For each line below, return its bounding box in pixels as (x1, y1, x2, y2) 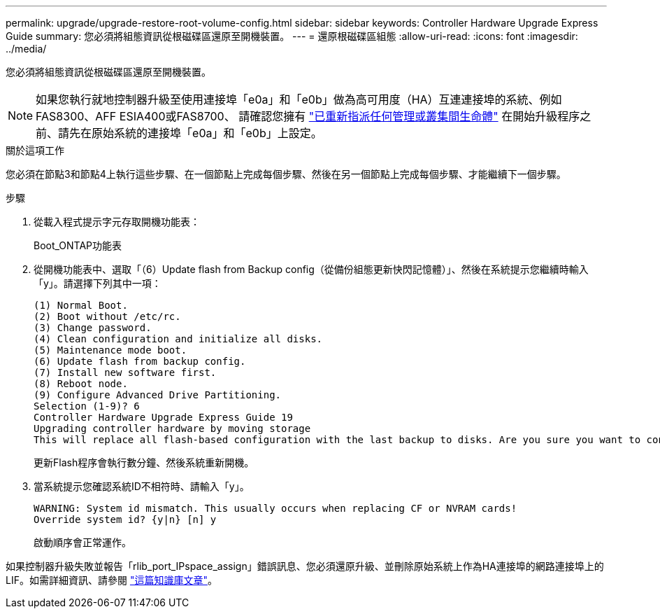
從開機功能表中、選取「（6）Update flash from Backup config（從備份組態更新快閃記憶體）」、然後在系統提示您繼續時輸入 (34, 263, 589, 275)
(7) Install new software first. (34, 367, 217, 378)
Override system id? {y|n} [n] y (34, 514, 217, 525)
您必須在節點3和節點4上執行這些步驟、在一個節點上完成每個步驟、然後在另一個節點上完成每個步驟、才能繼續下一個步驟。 (6, 168, 566, 180)
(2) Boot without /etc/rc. (34, 311, 181, 322)
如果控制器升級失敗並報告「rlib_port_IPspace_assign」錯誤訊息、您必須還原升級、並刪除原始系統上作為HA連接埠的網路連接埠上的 (6, 560, 604, 572)
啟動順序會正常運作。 (34, 536, 131, 548)
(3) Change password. (34, 322, 152, 333)
